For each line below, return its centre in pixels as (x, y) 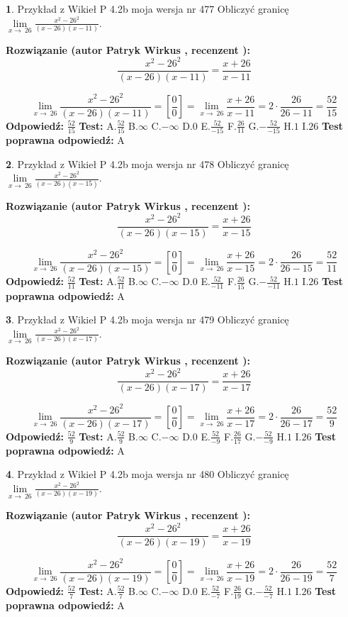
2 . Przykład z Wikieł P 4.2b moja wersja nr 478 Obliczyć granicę (147, 163)
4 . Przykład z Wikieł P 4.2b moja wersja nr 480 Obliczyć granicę (147, 474)
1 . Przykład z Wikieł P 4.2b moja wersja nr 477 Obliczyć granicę (147, 9)
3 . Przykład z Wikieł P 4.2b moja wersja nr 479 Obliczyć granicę (147, 319)
